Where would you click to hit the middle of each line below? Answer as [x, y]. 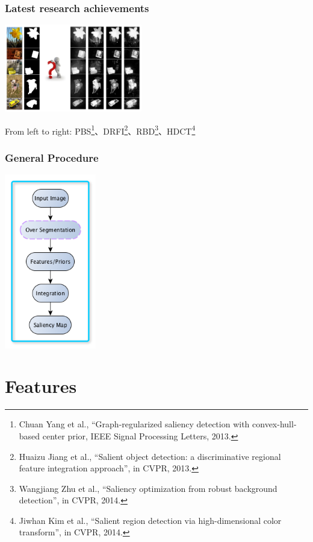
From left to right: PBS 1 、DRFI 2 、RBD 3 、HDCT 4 [100, 130]
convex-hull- [274, 424]
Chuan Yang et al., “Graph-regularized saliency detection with [134, 424]
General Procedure [52, 157]
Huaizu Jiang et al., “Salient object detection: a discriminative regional [150, 456]
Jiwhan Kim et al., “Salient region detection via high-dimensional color [150, 520]
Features [41, 386]
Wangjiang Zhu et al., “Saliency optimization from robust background [148, 488]
